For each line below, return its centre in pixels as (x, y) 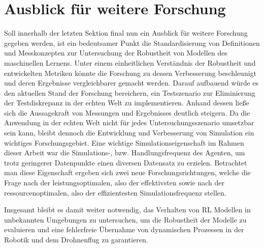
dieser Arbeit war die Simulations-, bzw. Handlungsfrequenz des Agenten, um (125, 153)
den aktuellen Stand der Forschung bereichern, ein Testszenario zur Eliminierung (130, 92)
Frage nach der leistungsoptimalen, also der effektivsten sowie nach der (114, 183)
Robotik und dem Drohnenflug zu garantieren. (76, 239)
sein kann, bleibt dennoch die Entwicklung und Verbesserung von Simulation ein (129, 133)
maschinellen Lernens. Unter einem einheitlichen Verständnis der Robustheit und (130, 62)
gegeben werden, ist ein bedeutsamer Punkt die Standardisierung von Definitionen (132, 43)
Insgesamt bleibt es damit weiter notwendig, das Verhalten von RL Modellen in (127, 210)
